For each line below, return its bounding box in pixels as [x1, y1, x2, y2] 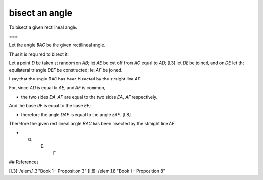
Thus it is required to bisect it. [9, 51, 69, 57]
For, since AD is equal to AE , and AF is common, [9, 85, 106, 91]
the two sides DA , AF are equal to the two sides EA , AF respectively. [21, 94, 158, 100]
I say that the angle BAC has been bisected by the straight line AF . [9, 76, 142, 81]
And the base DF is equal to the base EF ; [9, 103, 91, 109]
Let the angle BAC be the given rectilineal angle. [9, 42, 106, 48]
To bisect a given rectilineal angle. [9, 24, 78, 30]
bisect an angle [9, 7, 73, 18]
